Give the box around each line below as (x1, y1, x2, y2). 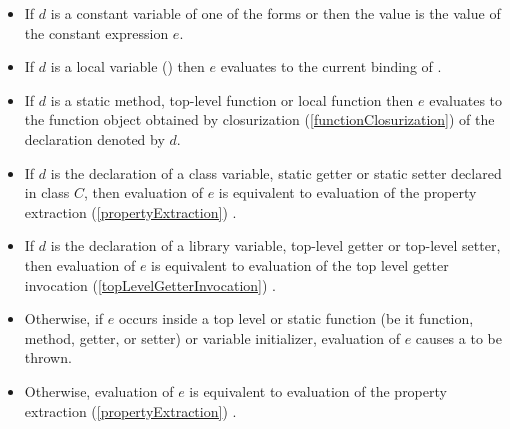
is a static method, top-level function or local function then (50, 89, 414, 110)
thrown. (24, 347, 72, 368)
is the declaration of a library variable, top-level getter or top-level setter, (50, 235, 501, 256)
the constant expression (24, 22, 169, 43)
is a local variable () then (50, 56, 205, 77)
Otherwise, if (24, 308, 104, 329)
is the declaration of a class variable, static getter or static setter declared (50, 162, 502, 183)
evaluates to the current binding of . (220, 56, 442, 77)
